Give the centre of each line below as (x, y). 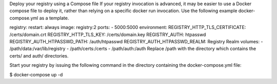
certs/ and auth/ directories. (39, 55)
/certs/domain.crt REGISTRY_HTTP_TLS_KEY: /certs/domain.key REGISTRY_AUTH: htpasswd (108, 34)
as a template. (54, 18)
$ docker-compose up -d (36, 74)
